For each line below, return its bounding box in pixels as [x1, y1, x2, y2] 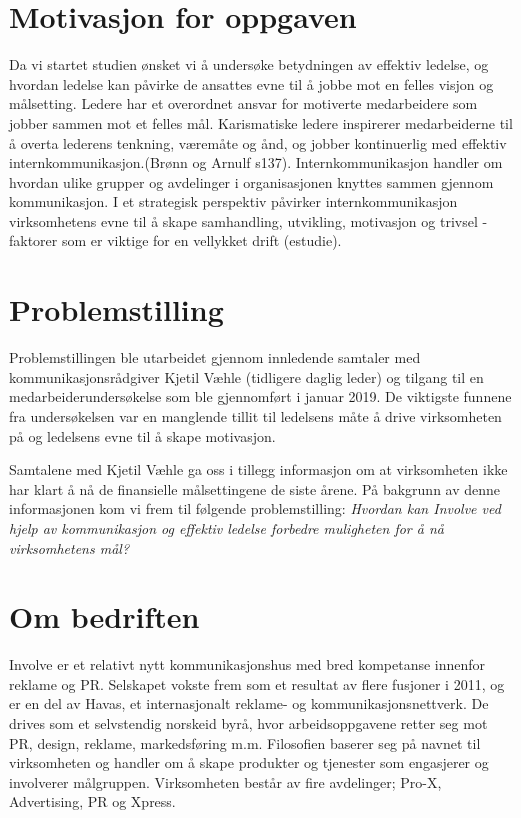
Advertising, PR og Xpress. [9, 791, 176, 812]
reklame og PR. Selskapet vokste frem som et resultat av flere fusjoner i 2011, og [9, 673, 505, 694]
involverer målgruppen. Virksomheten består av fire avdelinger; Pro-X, [9, 771, 442, 792]
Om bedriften [9, 596, 200, 637]
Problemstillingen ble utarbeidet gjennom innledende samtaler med [9, 347, 421, 368]
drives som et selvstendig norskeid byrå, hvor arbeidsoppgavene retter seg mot [9, 713, 488, 734]
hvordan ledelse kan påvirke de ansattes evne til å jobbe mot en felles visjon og [9, 73, 494, 94]
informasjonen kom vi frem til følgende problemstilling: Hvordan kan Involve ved [9, 498, 501, 519]
